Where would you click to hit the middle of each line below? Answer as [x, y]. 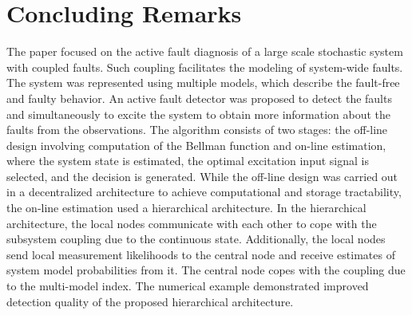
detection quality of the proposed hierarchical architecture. [150, 301]
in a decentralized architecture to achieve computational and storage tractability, [204, 192]
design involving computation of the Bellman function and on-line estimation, [196, 145]
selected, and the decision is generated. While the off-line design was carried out [202, 176]
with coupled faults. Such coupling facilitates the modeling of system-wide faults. [205, 67]
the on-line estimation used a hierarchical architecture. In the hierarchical [186, 208]
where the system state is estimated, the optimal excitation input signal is [188, 161]
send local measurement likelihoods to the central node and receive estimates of [201, 254]
